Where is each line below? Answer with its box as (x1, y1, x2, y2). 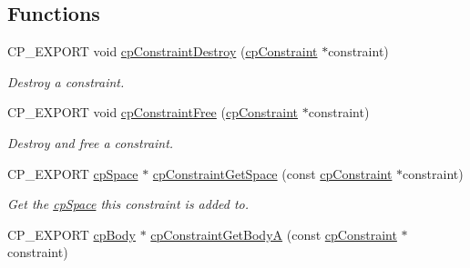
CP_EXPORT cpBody (7, 224, 136, 243)
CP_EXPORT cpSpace (7, 164, 138, 183)
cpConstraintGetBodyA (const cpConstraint (150, 224, 397, 243)
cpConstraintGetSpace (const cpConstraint (152, 164, 393, 183)
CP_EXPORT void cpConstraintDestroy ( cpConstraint (7, 42, 318, 61)
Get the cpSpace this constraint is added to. (7, 194, 250, 213)
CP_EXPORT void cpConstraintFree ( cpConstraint (7, 103, 299, 122)
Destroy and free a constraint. (7, 133, 174, 152)
